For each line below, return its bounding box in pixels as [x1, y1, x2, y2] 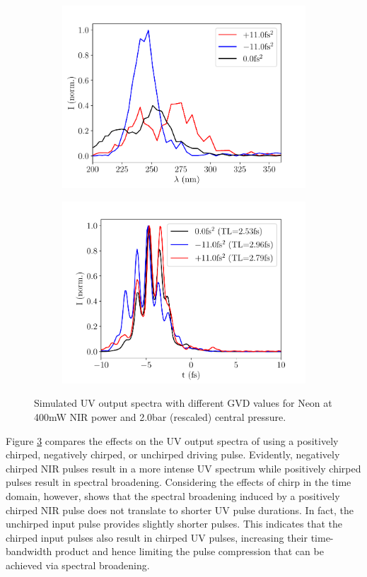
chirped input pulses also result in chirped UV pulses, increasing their [6, 530, 308, 545]
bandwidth [6, 544, 52, 559]
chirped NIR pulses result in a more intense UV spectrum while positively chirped [6, 460, 361, 475]
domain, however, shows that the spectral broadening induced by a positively [6, 488, 340, 503]
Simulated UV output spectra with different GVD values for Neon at [34, 395, 332, 410]
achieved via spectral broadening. [6, 557, 150, 572]
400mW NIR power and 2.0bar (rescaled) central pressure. [34, 409, 286, 424]
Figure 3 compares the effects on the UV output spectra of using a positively [6, 433, 339, 448]
